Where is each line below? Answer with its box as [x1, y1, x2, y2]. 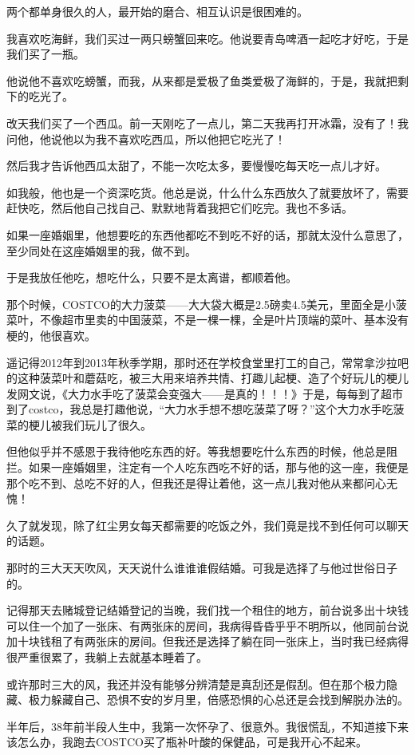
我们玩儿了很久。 [61, 416, 152, 433]
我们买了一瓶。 [6, 45, 85, 62]
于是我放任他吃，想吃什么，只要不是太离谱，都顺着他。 [6, 269, 297, 286]
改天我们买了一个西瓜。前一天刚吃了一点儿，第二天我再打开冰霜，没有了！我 [6, 114, 409, 131]
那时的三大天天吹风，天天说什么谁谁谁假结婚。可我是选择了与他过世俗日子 [6, 559, 397, 576]
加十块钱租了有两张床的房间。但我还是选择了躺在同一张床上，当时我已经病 [6, 633, 397, 650]
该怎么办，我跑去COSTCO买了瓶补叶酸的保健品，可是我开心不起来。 [6, 733, 367, 750]
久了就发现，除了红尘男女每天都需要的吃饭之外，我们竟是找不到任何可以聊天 [6, 516, 409, 533]
